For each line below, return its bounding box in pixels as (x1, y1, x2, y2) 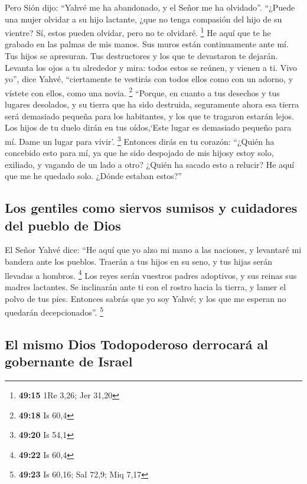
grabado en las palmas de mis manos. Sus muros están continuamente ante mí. (5, 38, 289, 50)
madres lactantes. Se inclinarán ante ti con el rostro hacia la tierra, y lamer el (5, 280, 286, 293)
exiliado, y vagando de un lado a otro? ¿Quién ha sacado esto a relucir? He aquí (5, 158, 295, 170)
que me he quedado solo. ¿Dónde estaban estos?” (5, 170, 182, 182)
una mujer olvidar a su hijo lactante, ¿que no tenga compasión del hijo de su (5, 12, 282, 25)
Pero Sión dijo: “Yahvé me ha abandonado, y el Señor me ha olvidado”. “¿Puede (5, 1, 295, 13)
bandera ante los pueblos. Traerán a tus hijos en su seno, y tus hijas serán (5, 255, 273, 268)
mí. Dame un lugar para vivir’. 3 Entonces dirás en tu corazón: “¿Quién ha (5, 133, 275, 147)
